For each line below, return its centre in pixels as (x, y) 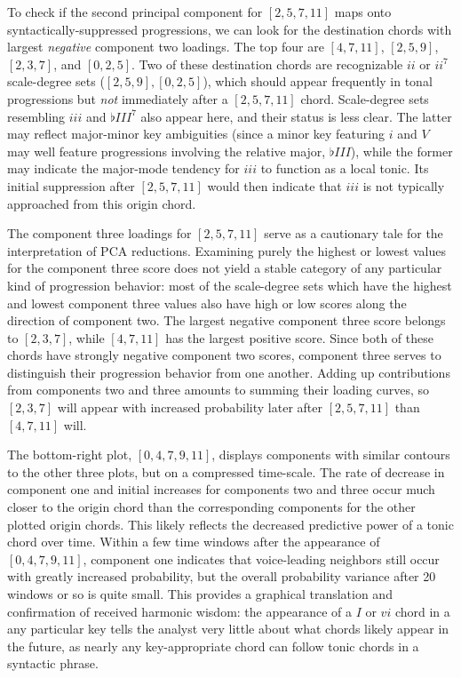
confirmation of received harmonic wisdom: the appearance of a (179, 611)
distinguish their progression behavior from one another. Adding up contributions (229, 372)
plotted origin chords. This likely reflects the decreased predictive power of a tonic (230, 524)
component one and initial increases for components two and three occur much (221, 489)
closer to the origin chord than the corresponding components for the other (211, 507)
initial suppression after (71, 185)
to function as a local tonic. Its (345, 168)
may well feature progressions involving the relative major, (167, 151)
